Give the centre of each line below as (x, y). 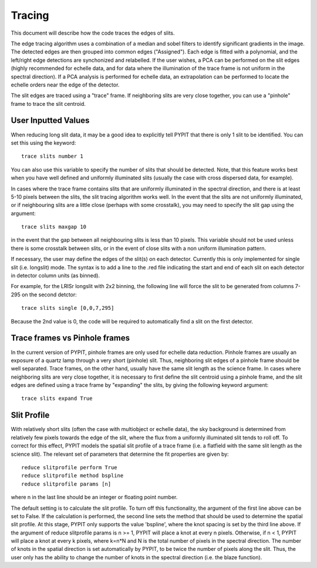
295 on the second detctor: (44, 295)
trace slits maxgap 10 (54, 227)
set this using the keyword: (43, 143)
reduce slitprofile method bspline (72, 476)
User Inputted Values (50, 121)
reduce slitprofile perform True (69, 467)
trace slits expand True (57, 399)
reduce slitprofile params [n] (66, 484)
